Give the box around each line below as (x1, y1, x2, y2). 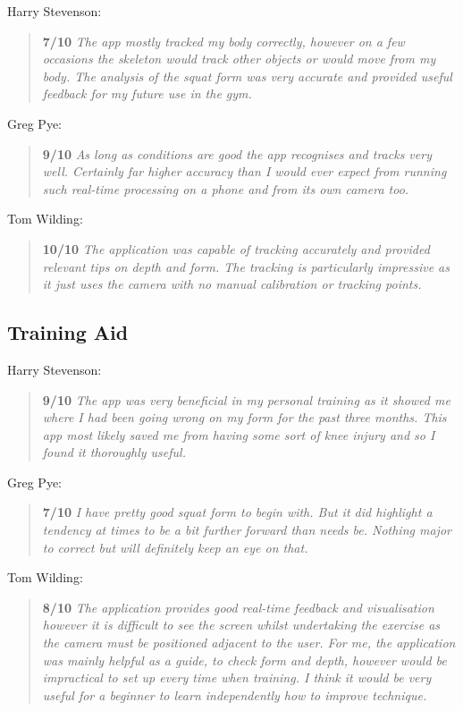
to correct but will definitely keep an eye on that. (42, 537, 308, 556)
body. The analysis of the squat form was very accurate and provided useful (42, 66, 452, 85)
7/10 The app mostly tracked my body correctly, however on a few (42, 31, 405, 50)
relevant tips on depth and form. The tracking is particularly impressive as (42, 257, 450, 275)
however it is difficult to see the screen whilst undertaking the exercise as (42, 615, 441, 634)
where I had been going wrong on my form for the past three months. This (42, 408, 447, 427)
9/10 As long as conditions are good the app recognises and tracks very (42, 144, 432, 163)
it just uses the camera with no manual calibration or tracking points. (42, 275, 422, 293)
